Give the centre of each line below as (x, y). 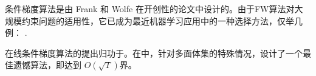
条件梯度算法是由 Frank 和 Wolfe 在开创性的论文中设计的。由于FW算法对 (150, 9)
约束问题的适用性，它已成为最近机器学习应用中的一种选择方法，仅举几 (162, 20)
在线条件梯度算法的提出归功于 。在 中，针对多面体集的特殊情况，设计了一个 (154, 53)
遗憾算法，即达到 (47, 65)
